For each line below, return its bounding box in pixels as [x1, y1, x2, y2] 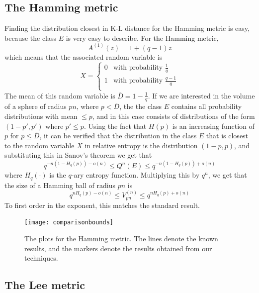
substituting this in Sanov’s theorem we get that [4, 150, 152, 160]
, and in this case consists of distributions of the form [92, 110, 255, 121]
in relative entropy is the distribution [85, 140, 198, 150]
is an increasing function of [172, 120, 255, 131]
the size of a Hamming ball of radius [4, 180, 116, 190]
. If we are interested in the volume [148, 90, 255, 100]
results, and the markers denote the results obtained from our [24, 243, 212, 253]
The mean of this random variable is [4, 90, 115, 100]
